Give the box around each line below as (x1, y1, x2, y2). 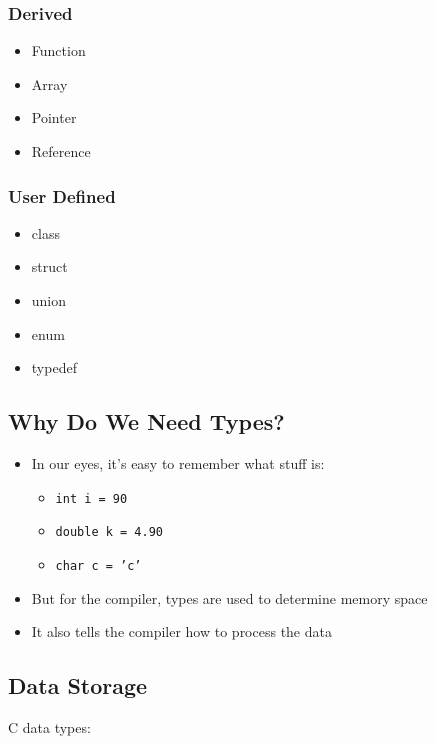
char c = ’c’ (55, 558, 142, 573)
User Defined (8, 183, 116, 208)
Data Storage (8, 670, 148, 701)
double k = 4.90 (55, 525, 163, 540)
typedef (31, 357, 77, 378)
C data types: (8, 716, 91, 737)
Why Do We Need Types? (8, 406, 285, 437)
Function (31, 40, 86, 61)
